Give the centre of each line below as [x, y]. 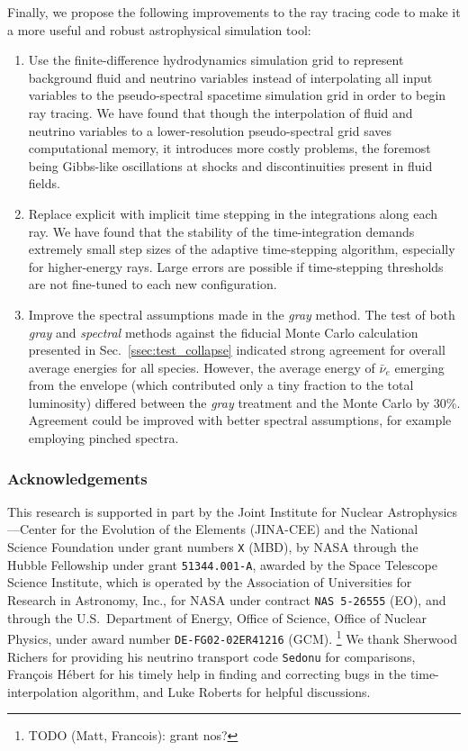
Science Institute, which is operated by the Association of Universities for [210, 582]
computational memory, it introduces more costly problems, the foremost [229, 148]
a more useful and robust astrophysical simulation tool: [159, 29]
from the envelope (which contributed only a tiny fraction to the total [221, 385]
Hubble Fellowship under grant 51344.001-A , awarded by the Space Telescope [222, 564]
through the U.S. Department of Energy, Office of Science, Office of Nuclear [217, 617]
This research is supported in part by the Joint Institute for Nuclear [195, 511]
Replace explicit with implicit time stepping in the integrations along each [233, 213]
